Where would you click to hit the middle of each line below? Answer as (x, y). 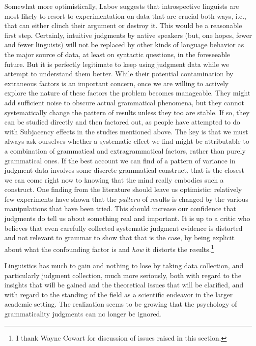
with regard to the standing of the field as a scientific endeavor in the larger (119, 294)
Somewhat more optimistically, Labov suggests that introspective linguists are (122, 6)
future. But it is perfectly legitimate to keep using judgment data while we (117, 64)
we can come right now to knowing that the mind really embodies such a (114, 179)
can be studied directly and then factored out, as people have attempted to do (122, 122)
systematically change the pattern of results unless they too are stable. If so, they (127, 112)
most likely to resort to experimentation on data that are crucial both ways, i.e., (125, 16)
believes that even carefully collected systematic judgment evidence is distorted (124, 228)
